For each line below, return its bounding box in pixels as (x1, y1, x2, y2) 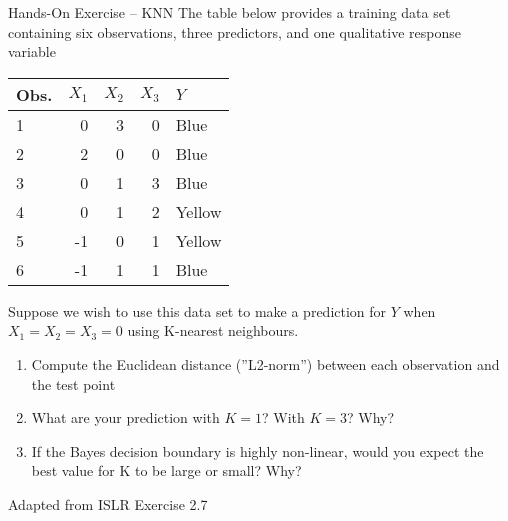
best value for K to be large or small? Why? (31, 460, 302, 481)
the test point (31, 373, 116, 394)
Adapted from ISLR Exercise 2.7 (8, 493, 208, 514)
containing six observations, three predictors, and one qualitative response (8, 21, 461, 42)
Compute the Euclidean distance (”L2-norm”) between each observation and (31, 353, 500, 374)
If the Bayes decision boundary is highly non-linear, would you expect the (31, 440, 484, 461)
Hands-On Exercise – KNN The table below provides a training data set (8, 2, 451, 22)
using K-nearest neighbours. (127, 320, 299, 341)
